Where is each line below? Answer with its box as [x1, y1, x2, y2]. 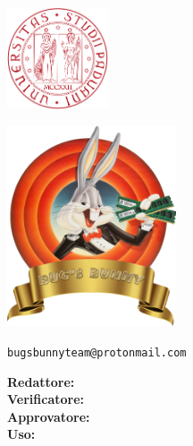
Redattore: [7, 372, 75, 390]
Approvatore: [7, 407, 90, 425]
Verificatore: [7, 390, 85, 408]
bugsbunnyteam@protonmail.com [7, 346, 187, 359]
